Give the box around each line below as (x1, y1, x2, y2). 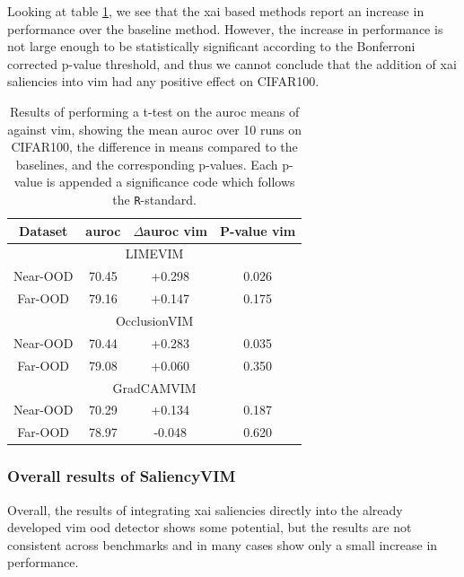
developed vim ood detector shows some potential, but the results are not (7, 518, 412, 537)
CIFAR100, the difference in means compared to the (11, 137, 298, 156)
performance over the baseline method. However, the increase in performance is (7, 19, 443, 38)
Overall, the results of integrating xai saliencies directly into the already (7, 500, 403, 519)
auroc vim (144, 221, 207, 240)
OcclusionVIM (115, 310, 194, 329)
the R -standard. (112, 189, 197, 208)
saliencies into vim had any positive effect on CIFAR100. (7, 72, 320, 91)
